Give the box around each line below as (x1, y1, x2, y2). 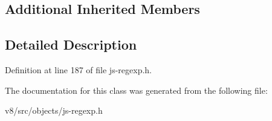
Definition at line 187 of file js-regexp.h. (5, 63, 152, 76)
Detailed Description (5, 35, 137, 54)
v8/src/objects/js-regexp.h (5, 104, 103, 117)
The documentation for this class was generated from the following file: (5, 83, 268, 96)
